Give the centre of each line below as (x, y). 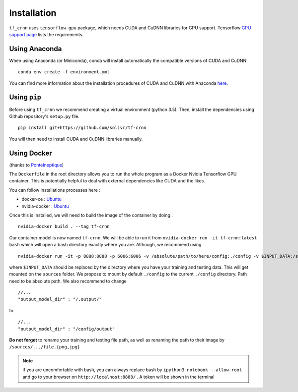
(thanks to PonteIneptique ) (37, 165)
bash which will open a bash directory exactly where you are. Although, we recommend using (105, 245)
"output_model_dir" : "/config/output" (67, 329)
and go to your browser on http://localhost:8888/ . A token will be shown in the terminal (118, 377)
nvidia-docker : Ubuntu (45, 206)
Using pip (25, 97)
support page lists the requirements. (46, 34)
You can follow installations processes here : (55, 190)
